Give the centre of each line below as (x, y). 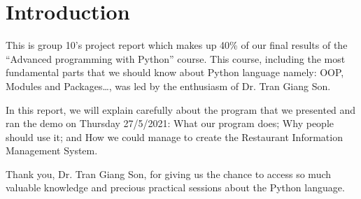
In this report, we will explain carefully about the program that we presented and (181, 109)
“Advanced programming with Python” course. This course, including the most (176, 58)
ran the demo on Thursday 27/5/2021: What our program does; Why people (170, 123)
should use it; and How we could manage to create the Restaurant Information (174, 137)
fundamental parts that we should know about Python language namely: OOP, (175, 72)
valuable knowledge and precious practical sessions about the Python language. (175, 187)
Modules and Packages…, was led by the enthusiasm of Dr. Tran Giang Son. (168, 86)
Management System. (52, 150)
